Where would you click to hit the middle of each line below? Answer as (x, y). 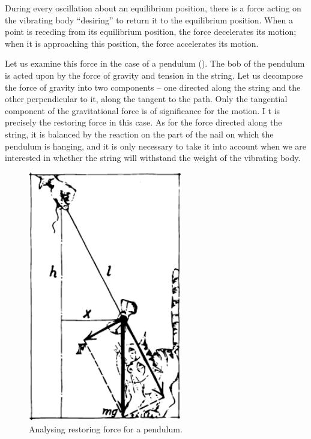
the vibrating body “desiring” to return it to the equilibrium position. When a (149, 20)
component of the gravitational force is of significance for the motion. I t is (143, 110)
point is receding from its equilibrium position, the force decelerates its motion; (151, 32)
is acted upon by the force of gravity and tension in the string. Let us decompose (154, 75)
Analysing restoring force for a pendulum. (106, 428)
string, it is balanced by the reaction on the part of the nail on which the (139, 134)
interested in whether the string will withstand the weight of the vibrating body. (153, 158)
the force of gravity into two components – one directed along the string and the (153, 87)
